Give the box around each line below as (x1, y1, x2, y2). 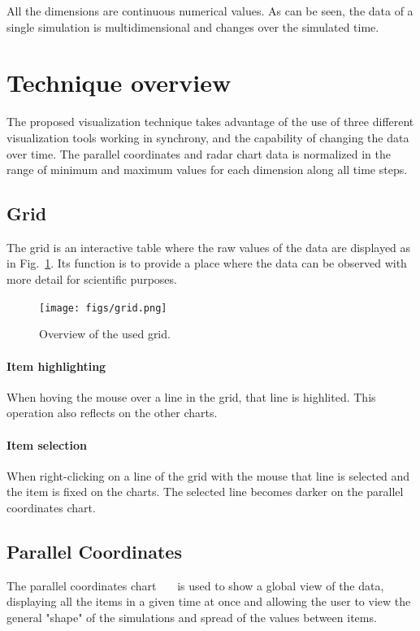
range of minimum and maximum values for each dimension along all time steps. (6, 161, 408, 178)
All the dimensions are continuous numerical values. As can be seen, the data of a (6, 2, 414, 19)
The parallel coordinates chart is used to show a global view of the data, (6, 577, 384, 594)
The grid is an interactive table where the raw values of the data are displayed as (6, 238, 411, 255)
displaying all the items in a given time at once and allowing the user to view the (6, 593, 411, 610)
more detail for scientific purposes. (6, 271, 177, 288)
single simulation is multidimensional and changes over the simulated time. (6, 18, 379, 35)
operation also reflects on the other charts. (6, 404, 218, 421)
